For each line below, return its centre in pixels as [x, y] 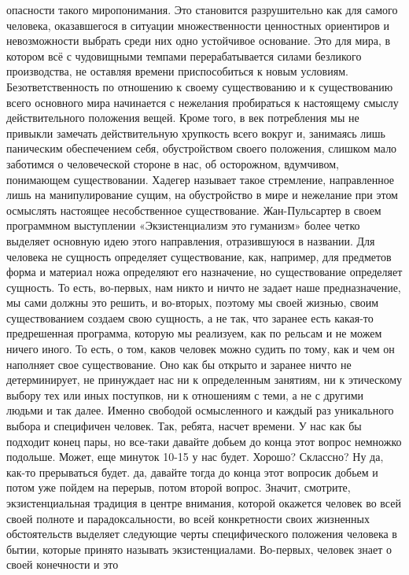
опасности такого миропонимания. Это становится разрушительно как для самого [202, 9]
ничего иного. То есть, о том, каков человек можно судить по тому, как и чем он [201, 349]
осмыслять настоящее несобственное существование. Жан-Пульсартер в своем [194, 210]
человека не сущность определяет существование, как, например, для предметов [199, 256]
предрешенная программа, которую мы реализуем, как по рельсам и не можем [194, 333]
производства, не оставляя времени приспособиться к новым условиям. [177, 71]
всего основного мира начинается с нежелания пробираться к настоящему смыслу [203, 102]
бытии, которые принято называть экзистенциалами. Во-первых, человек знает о [199, 549]
